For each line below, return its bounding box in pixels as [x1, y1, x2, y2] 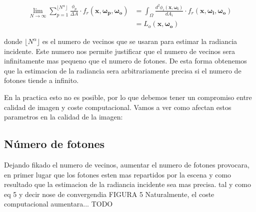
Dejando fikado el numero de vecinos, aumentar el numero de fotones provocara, [4, 159, 249, 170]
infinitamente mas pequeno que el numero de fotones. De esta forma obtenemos [4, 55, 247, 66]
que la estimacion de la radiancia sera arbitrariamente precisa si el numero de [4, 65, 241, 75]
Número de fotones [4, 136, 105, 151]
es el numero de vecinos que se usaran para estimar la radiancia [42, 36, 237, 46]
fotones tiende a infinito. [4, 75, 79, 85]
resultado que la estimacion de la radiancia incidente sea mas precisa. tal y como [4, 179, 251, 189]
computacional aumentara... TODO [4, 198, 113, 209]
